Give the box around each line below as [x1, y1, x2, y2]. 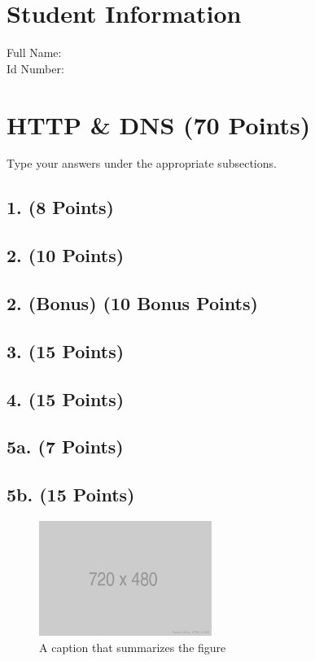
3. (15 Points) [7, 338, 125, 363]
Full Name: [7, 44, 62, 61]
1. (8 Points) [7, 195, 114, 220]
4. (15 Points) [7, 386, 125, 411]
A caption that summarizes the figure [39, 638, 226, 655]
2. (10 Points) [7, 243, 125, 268]
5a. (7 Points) [7, 434, 124, 459]
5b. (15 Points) [7, 482, 135, 507]
